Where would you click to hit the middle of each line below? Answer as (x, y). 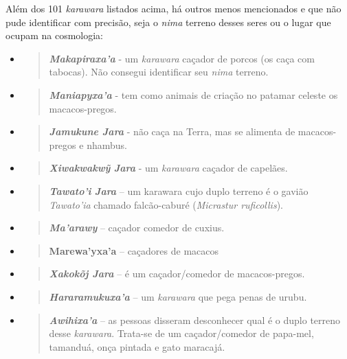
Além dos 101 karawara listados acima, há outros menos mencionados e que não (173, 8)
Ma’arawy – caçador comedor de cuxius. (137, 228)
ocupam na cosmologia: (55, 35)
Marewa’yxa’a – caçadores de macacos (134, 250)
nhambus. (107, 144)
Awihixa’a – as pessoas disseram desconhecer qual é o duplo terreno (195, 320)
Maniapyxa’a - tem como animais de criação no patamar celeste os (193, 94)
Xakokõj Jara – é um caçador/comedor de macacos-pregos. (177, 274)
